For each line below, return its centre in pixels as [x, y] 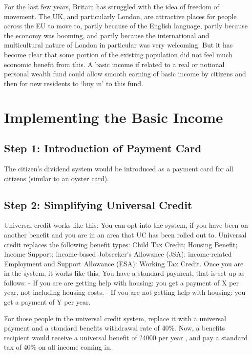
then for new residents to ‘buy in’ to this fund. [74, 83]
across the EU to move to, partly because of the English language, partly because [126, 26]
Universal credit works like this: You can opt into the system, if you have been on [126, 225]
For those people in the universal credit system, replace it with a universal [115, 318]
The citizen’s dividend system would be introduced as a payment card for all [119, 168]
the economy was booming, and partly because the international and [107, 35]
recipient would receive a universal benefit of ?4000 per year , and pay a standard [126, 337]
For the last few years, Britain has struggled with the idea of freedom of [112, 6]
